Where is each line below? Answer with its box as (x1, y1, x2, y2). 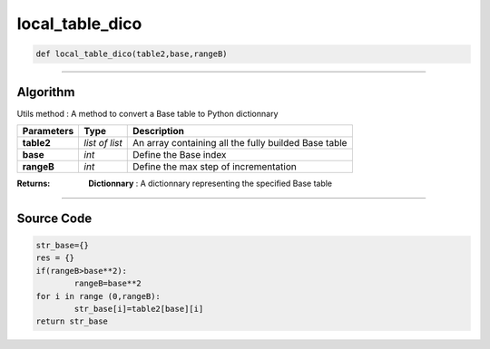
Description (132, 125, 185, 138)
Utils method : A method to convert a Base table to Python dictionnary (16, 108, 279, 119)
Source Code (16, 210, 93, 226)
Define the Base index (132, 149, 227, 161)
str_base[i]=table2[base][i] (73, 304, 204, 314)
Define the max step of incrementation (132, 160, 297, 173)
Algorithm (16, 84, 75, 100)
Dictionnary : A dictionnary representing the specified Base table (88, 178, 333, 189)
